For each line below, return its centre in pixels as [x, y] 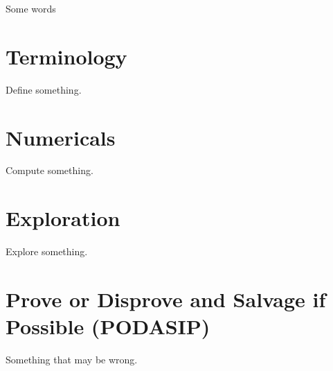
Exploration [63, 218]
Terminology [66, 56]
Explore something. [47, 251]
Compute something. [49, 170]
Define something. [44, 89]
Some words [31, 8]
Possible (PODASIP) [108, 326]
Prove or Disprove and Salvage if [166, 299]
